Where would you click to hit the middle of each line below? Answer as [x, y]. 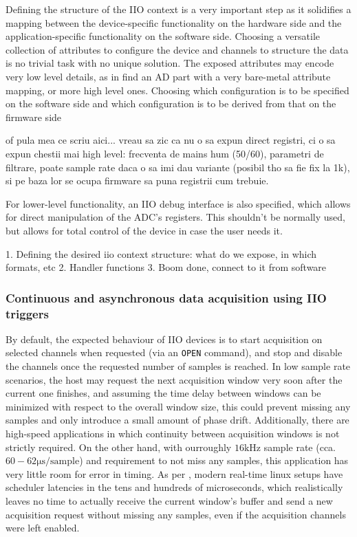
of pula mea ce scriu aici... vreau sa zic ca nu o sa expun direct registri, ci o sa [171, 140]
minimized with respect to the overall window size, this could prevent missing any [178, 406]
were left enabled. [43, 528]
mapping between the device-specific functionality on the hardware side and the [174, 22]
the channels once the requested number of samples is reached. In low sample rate [178, 366]
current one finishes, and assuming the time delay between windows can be [163, 393]
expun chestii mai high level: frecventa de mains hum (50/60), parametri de [165, 153]
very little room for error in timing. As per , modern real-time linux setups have [174, 473]
